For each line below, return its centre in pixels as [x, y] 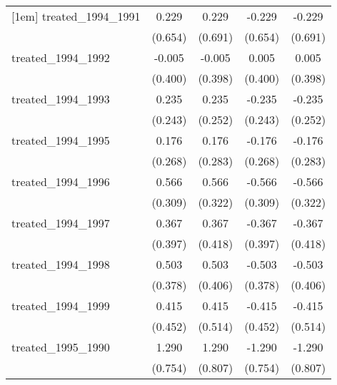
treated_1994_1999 [61, 306]
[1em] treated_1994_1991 [76, 16]
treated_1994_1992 [61, 57]
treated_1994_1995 [61, 140]
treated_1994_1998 [61, 264]
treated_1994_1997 [61, 223]
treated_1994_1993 [61, 99]
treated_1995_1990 [61, 347]
